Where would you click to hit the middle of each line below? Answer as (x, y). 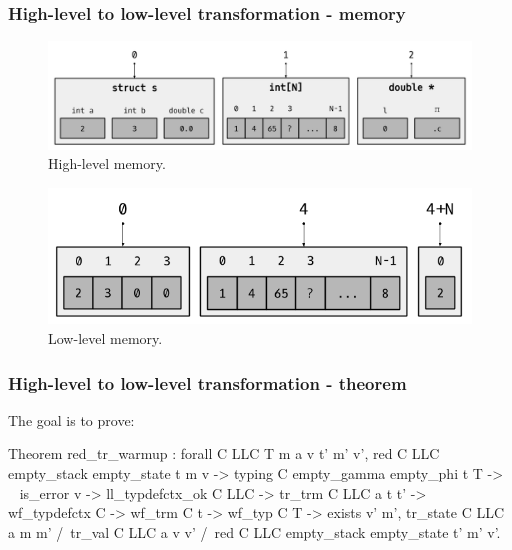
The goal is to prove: (71, 419)
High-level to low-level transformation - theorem (207, 382)
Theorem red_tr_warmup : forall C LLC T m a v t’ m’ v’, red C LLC (224, 453)
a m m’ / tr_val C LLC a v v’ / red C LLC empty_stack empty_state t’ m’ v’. (254, 531)
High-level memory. (107, 163)
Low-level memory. (105, 338)
